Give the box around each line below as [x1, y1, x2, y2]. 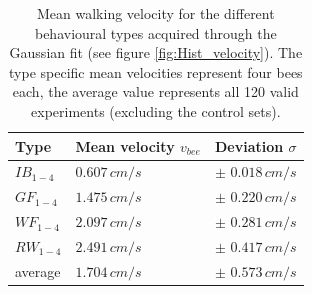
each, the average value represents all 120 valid [12, 81, 299, 102]
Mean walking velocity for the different [36, 3, 275, 23]
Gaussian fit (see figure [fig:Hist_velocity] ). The [9, 42, 303, 63]
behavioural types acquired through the [34, 22, 277, 43]
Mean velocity [75, 135, 175, 156]
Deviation [214, 135, 284, 156]
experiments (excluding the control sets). [31, 100, 281, 121]
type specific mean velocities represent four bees [9, 61, 303, 82]
